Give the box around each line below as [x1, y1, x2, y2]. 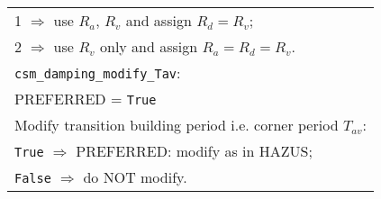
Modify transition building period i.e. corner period [14, 114, 339, 135]
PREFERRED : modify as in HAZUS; [76, 140, 313, 161]
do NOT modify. [83, 167, 187, 187]
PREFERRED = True [14, 88, 157, 109]
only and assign [99, 36, 198, 57]
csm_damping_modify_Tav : [14, 62, 181, 83]
